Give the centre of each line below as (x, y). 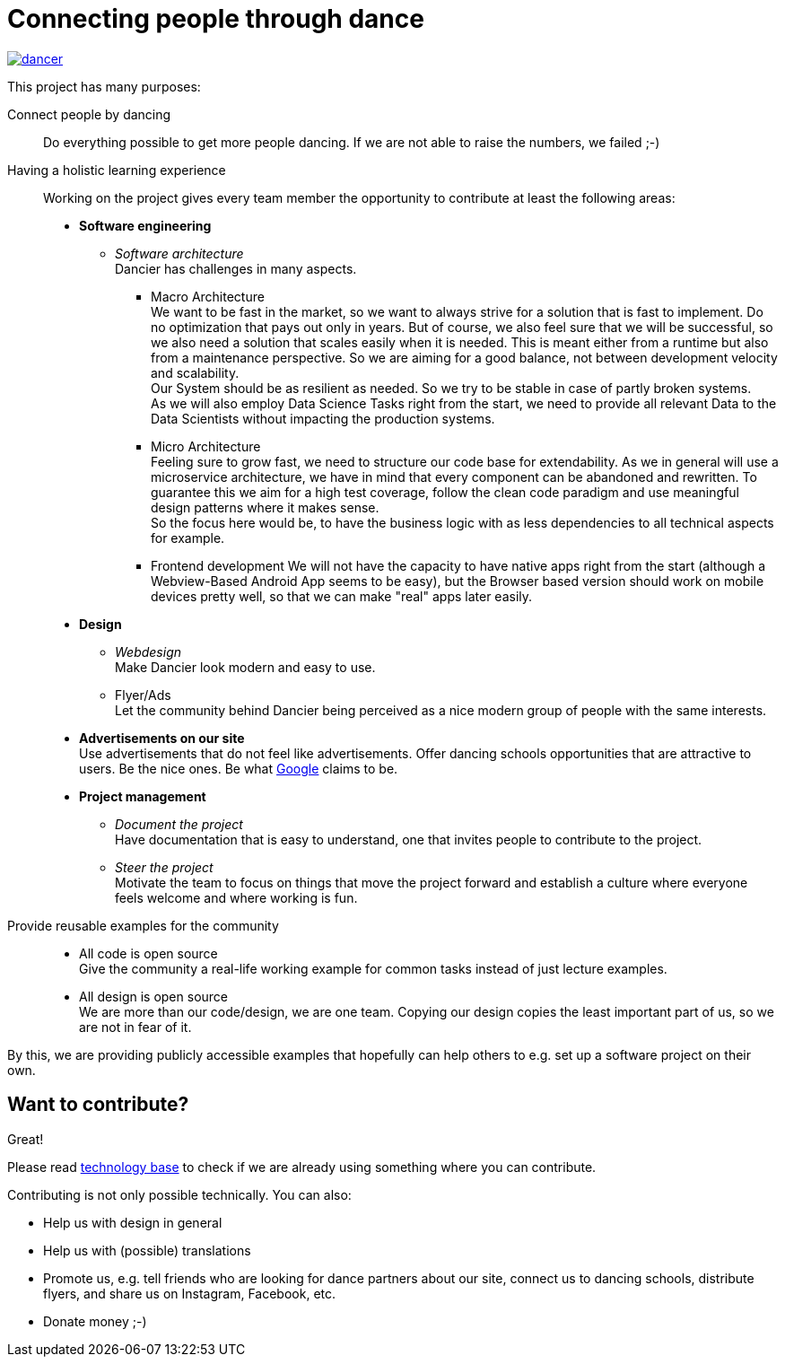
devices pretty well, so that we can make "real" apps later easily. (342, 596)
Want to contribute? (98, 1105)
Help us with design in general (133, 1222)
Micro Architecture (206, 446)
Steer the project (164, 867)
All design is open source (154, 996)
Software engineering (145, 225)
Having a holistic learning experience (117, 170)
